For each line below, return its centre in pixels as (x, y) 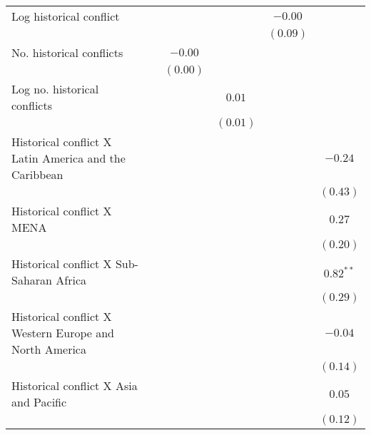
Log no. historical (55, 89)
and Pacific (39, 402)
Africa (71, 280)
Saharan (32, 280)
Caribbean (37, 174)
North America (49, 349)
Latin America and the (68, 158)
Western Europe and (63, 333)
